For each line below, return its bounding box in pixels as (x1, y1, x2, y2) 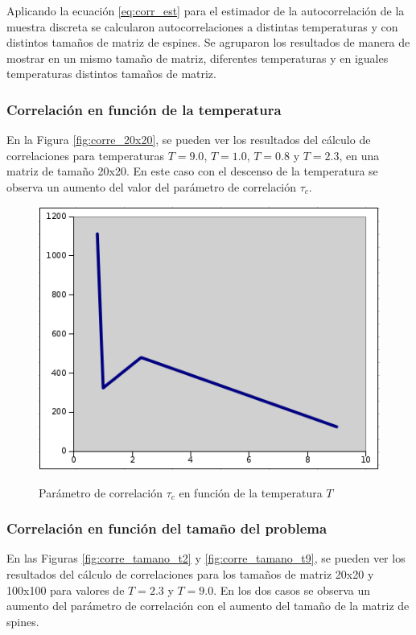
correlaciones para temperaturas (6, 146, 164, 163)
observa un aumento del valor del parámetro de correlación (6, 178, 297, 195)
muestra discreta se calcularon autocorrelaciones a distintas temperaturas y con (6, 18, 398, 35)
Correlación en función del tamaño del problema (6, 518, 327, 538)
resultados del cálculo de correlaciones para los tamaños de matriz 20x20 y (6, 565, 374, 582)
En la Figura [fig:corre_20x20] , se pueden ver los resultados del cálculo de (6, 131, 371, 148)
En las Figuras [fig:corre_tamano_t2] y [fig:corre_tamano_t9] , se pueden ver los (6, 550, 406, 567)
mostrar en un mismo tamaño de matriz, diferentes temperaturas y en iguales (6, 49, 389, 66)
